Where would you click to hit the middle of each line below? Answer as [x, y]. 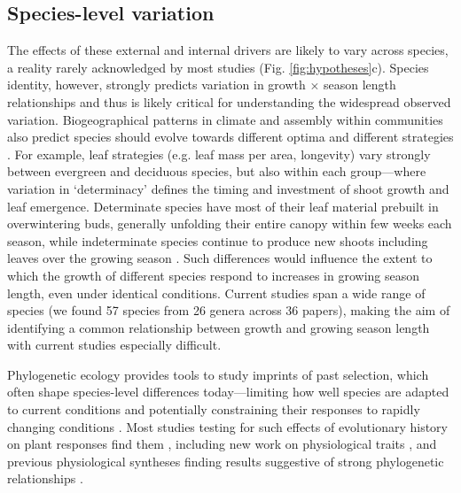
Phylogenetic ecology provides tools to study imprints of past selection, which [218, 374]
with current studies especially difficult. [114, 345]
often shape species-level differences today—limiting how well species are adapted [228, 392]
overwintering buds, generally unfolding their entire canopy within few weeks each [230, 223]
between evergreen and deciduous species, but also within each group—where [217, 171]
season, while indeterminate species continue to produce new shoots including [218, 240]
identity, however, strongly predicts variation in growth [156, 85]
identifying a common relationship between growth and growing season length [219, 327]
